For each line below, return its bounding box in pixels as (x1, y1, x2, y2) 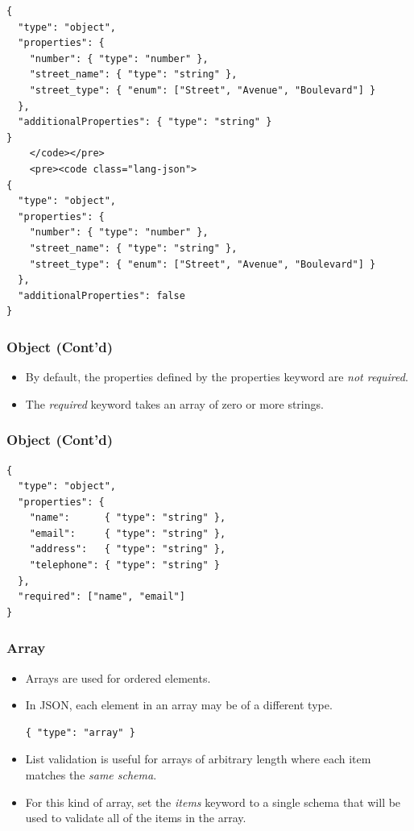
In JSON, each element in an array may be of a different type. (25, 696, 333, 713)
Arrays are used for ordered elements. (25, 669, 211, 686)
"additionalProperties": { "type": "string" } (18, 116, 272, 128)
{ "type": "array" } (25, 726, 135, 738)
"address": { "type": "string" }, (29, 543, 226, 555)
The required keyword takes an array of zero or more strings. (25, 395, 324, 412)
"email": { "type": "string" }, (29, 527, 226, 539)
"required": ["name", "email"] (18, 591, 185, 603)
